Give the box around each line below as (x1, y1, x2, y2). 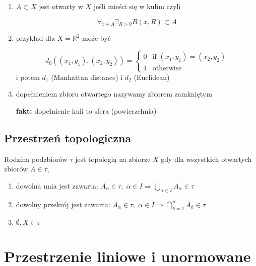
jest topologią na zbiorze (75, 153, 151, 164)
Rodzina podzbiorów (4, 153, 68, 164)
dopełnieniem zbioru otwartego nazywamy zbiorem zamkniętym (16, 88, 212, 99)
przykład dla (16, 33, 55, 43)
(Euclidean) (134, 71, 170, 82)
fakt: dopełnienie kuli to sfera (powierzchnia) (16, 105, 157, 116)
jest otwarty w (39, 1, 83, 11)
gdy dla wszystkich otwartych (161, 153, 252, 164)
